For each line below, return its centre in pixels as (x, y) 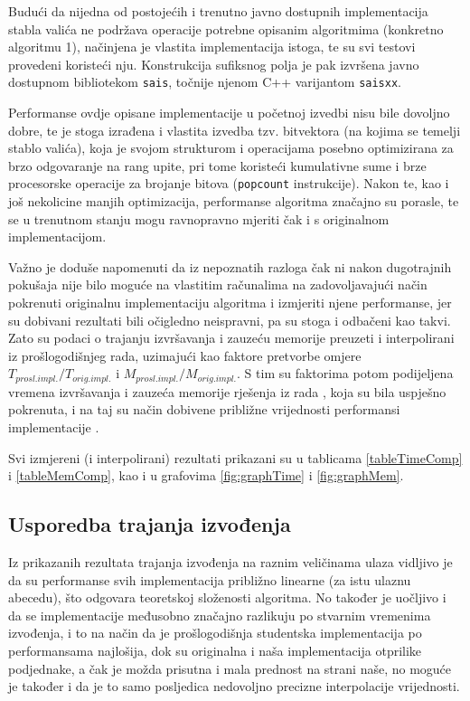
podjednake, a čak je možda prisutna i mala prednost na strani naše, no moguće (230, 668)
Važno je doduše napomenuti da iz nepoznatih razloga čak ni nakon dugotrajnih (230, 266)
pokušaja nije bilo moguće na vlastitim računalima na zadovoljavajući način (218, 284)
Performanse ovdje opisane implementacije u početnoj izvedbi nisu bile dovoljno (229, 113)
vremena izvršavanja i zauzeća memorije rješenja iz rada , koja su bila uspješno (227, 391)
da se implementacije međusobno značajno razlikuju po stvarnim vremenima (220, 615)
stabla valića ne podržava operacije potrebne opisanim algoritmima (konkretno (226, 28)
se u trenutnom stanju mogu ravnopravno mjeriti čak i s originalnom (199, 218)
